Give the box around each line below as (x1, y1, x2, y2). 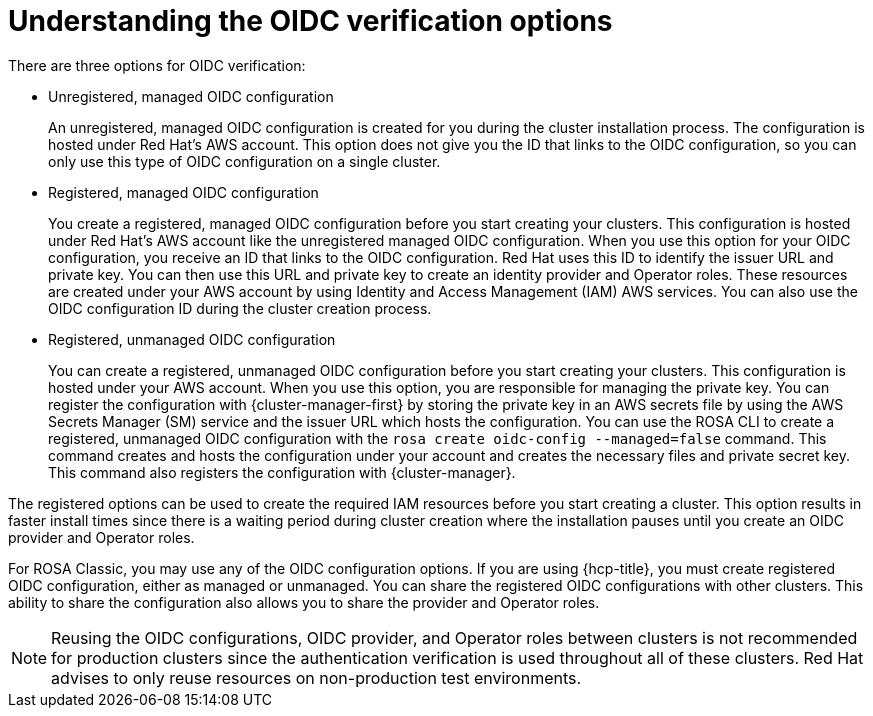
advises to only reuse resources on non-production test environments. (51, 667, 582, 688)
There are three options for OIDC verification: (8, 56, 306, 74)
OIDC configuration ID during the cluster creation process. (48, 299, 432, 317)
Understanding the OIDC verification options (8, 4, 613, 38)
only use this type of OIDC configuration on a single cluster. (48, 152, 441, 170)
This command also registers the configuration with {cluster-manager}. (48, 463, 516, 481)
